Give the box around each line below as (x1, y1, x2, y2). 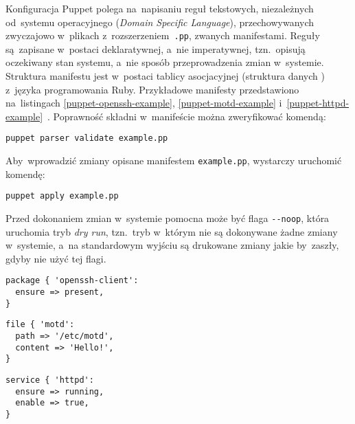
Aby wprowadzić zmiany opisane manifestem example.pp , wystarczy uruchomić (5, 153, 342, 168)
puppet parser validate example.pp (5, 133, 168, 144)
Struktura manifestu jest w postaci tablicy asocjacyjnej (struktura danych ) (5, 69, 325, 83)
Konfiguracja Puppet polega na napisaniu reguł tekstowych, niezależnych (5, 1, 314, 15)
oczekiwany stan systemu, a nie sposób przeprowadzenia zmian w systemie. (5, 55, 324, 69)
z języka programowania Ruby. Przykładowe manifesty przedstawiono (5, 82, 299, 96)
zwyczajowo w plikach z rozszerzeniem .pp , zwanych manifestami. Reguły (5, 28, 320, 43)
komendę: (5, 166, 45, 181)
